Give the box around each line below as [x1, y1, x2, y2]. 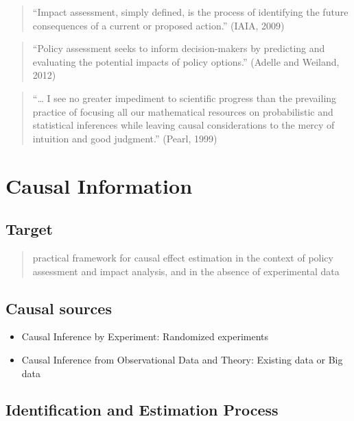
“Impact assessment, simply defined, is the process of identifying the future [32, 5, 349, 18]
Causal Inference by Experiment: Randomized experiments [21, 329, 269, 344]
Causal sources [5, 297, 112, 318]
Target [5, 218, 54, 240]
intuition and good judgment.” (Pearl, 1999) [32, 131, 217, 145]
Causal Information [5, 171, 193, 199]
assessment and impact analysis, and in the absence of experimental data [32, 264, 340, 278]
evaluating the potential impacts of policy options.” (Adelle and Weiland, [32, 54, 340, 68]
